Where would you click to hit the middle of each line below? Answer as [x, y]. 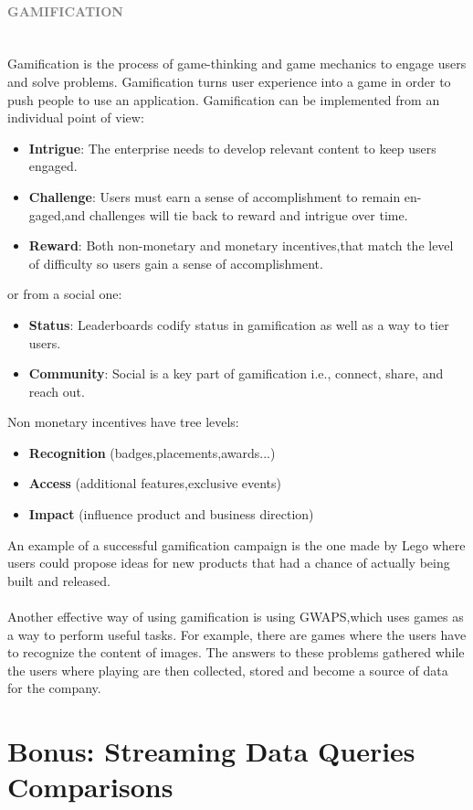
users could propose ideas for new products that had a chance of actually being [229, 563]
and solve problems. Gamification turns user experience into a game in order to [229, 81]
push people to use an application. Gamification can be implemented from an [224, 99]
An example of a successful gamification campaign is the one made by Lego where [236, 544]
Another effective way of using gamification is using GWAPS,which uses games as [236, 617]
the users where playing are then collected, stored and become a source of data [228, 670]
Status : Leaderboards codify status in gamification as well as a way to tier [239, 324]
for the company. [54, 688]
